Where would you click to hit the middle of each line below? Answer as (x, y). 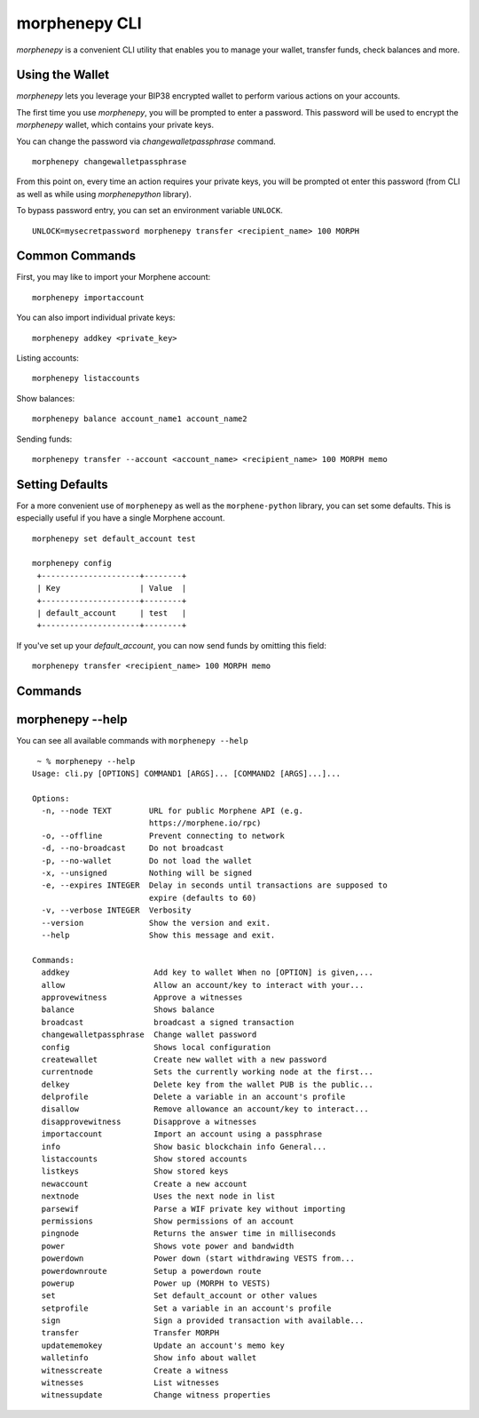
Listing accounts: (48, 358)
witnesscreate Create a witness (135, 1370)
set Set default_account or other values (180, 1296)
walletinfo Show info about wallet (149, 1358)
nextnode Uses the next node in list (158, 1196)
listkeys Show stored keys (135, 1171)
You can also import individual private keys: (96, 318)
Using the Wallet (63, 75)
